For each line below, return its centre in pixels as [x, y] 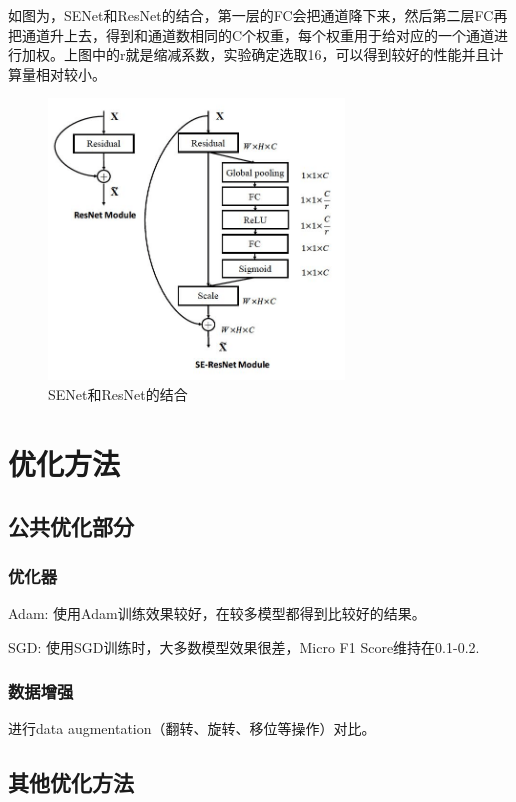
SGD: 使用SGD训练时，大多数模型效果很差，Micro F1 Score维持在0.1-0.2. [244, 646]
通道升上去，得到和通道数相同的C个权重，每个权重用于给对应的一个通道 [258, 34]
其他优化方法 [71, 782]
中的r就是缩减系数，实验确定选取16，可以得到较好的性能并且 [290, 54]
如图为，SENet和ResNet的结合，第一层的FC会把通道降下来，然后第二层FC [251, 15]
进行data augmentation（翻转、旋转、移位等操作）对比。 [192, 728]
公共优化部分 [71, 526]
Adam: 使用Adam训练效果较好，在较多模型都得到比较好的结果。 [217, 612]
